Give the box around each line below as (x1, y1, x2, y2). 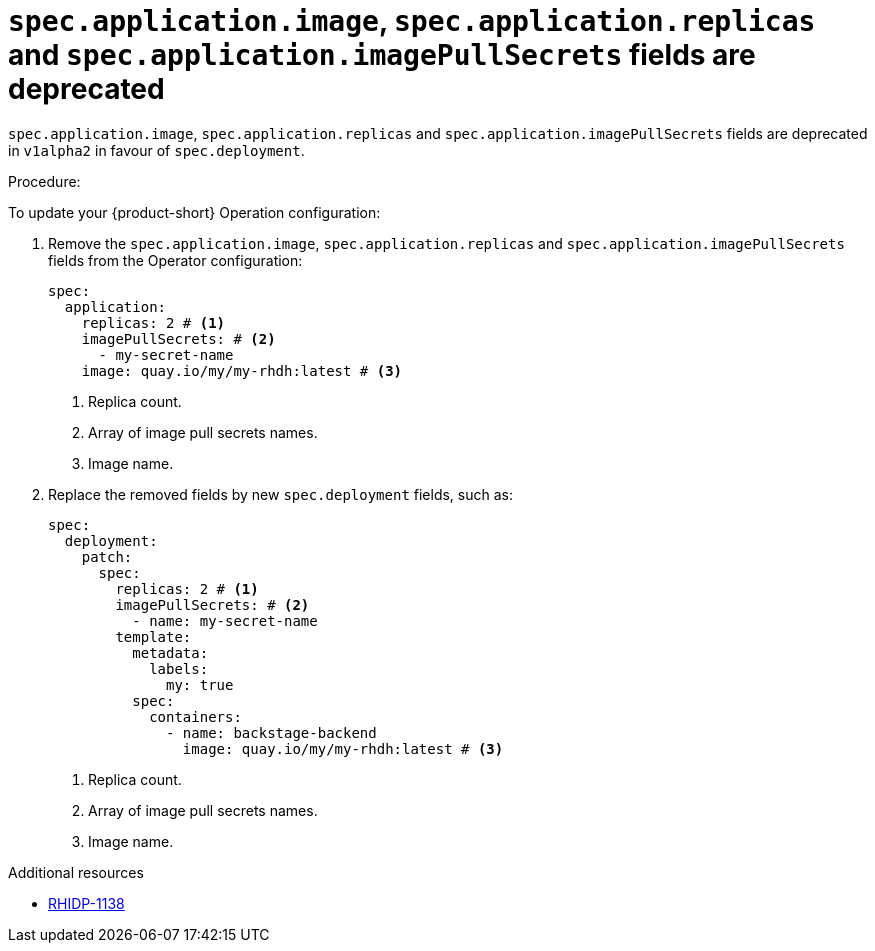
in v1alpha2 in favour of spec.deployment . (8, 141, 305, 159)
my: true (166, 676, 234, 693)
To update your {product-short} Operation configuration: (8, 203, 381, 221)
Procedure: (8, 172, 81, 190)
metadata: (132, 644, 209, 661)
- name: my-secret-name (132, 612, 318, 629)
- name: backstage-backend (166, 724, 377, 741)
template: (115, 628, 192, 645)
